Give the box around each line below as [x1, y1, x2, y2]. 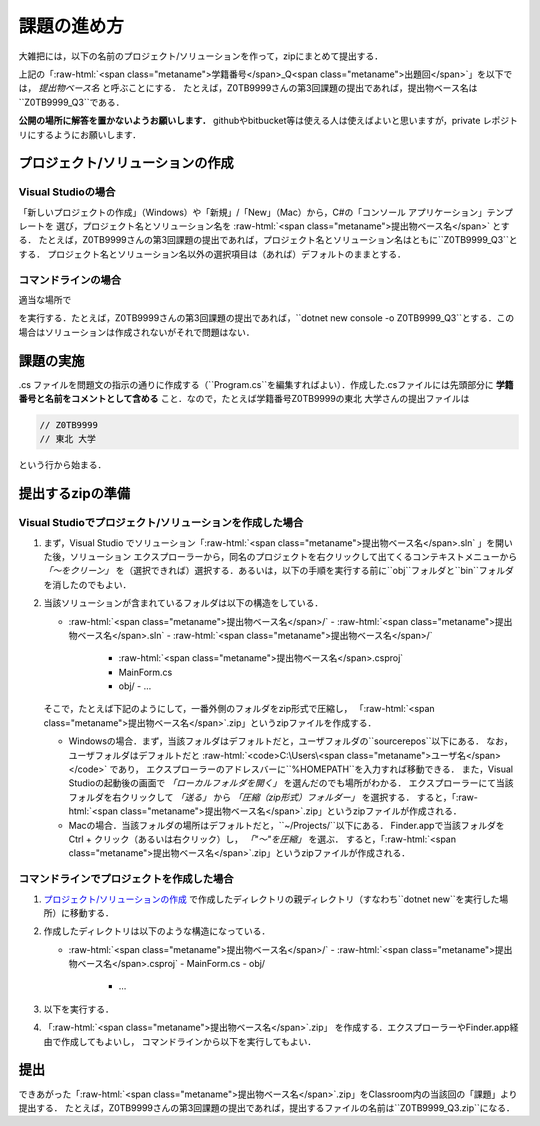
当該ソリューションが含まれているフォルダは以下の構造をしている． [43, 597, 324, 609]
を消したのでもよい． [43, 578, 132, 590]
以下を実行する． [43, 1003, 114, 1015]
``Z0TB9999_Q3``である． [18, 96, 125, 108]
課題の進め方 [18, 15, 125, 37]
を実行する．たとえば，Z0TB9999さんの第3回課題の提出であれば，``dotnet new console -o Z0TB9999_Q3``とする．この [18, 312, 515, 324]
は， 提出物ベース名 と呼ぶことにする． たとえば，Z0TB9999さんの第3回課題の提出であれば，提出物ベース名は [18, 82, 478, 94]
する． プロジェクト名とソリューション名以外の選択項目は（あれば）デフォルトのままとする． [18, 248, 407, 260]
